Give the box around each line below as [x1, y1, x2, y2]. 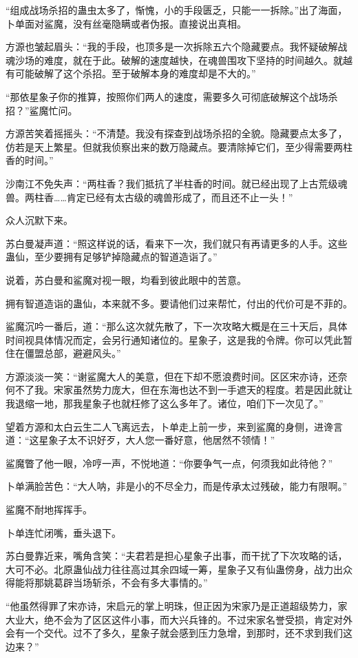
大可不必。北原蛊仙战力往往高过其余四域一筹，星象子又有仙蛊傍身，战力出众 [6, 562, 352, 576]
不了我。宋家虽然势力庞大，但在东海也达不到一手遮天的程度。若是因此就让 [14, 382, 352, 397]
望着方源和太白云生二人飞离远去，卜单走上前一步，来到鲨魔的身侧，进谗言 [6, 419, 343, 433]
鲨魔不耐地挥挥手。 [6, 502, 92, 517]
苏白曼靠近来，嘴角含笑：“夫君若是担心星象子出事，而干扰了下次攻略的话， [6, 548, 348, 563]
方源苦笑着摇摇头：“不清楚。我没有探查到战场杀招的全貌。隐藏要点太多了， [6, 126, 348, 141]
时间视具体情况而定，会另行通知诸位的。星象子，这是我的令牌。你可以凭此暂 [6, 332, 352, 347]
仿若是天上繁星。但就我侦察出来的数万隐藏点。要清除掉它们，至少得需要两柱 [6, 139, 352, 154]
